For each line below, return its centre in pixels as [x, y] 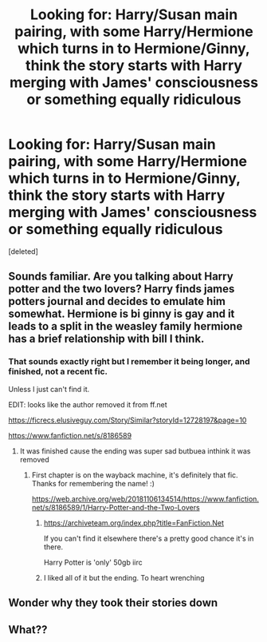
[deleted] [23, 251]
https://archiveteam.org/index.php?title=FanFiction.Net [134, 523]
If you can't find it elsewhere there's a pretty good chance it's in [149, 538]
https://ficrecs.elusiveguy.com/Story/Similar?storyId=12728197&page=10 [128, 420]
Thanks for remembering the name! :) [93, 483]
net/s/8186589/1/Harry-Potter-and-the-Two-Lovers [116, 507]
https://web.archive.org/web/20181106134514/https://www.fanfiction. [145, 499]
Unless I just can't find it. [49, 389]
